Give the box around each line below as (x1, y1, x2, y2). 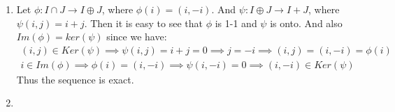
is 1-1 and (215, 15, 257, 30)
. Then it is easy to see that (84, 15, 203, 30)
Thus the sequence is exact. (16, 72, 134, 86)
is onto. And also (270, 15, 343, 30)
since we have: (106, 29, 167, 44)
